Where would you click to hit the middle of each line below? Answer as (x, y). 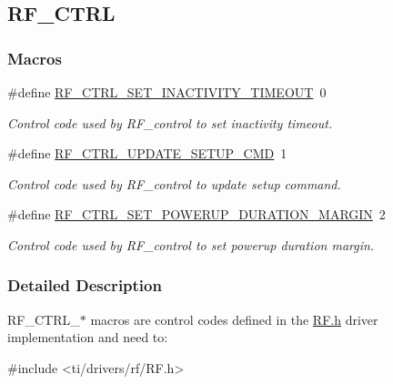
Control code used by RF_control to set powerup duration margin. (191, 244)
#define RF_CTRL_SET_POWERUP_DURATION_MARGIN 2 (196, 214)
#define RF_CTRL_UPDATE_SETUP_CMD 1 (147, 153)
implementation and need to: (88, 337)
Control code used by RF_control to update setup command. (174, 183)
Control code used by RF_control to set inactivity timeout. (170, 122)
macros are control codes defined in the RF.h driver (234, 319)
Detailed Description (85, 285)
